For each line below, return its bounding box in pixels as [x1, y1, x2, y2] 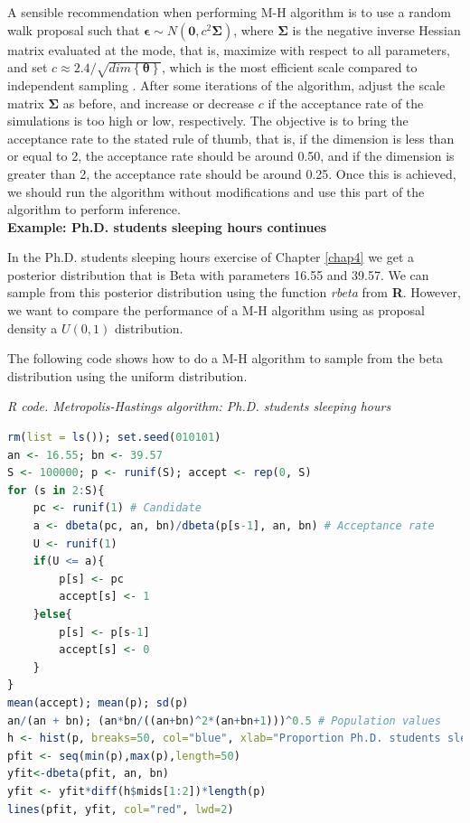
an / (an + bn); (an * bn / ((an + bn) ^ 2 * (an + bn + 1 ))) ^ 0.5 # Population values [7, 714, 441, 727]
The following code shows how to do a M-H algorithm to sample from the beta [7, 349, 444, 368]
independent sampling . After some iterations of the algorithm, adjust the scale [7, 75, 446, 94]
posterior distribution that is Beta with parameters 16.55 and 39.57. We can [7, 265, 429, 284]
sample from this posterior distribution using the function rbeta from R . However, [7, 283, 461, 302]
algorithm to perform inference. [7, 200, 181, 219]
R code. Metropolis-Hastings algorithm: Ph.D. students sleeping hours [7, 397, 391, 416]
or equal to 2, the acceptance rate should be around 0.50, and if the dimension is [7, 146, 455, 165]
